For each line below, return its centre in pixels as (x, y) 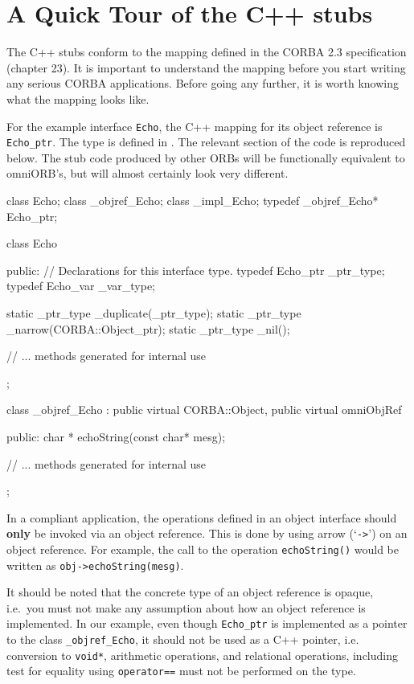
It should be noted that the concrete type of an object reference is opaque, (190, 592)
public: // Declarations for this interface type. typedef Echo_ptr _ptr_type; (196, 270)
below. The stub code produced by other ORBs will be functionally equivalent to (206, 157)
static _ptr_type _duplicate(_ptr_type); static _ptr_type (154, 312)
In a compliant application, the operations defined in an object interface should (202, 517)
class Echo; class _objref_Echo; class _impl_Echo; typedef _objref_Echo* (193, 200)
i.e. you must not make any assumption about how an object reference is (186, 607)
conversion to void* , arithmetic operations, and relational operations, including (203, 655)
